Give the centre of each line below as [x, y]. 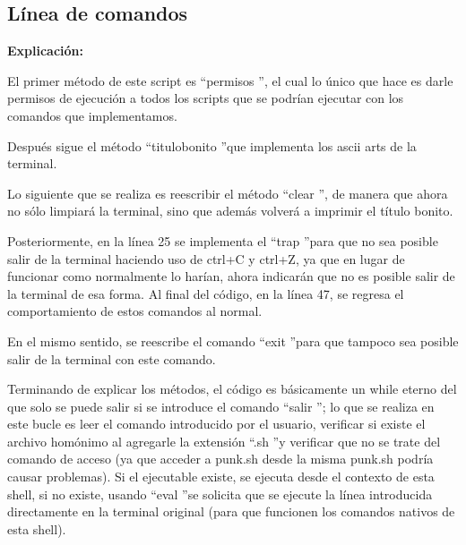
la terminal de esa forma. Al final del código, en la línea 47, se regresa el [206, 293]
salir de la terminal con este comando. [112, 358]
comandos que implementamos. [92, 115]
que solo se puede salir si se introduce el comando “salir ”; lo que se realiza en [221, 406]
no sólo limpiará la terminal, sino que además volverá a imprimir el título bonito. [230, 211]
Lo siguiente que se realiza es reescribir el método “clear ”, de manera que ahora [228, 193]
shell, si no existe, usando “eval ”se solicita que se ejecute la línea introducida [220, 494]
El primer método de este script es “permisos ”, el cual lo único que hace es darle [230, 80]
